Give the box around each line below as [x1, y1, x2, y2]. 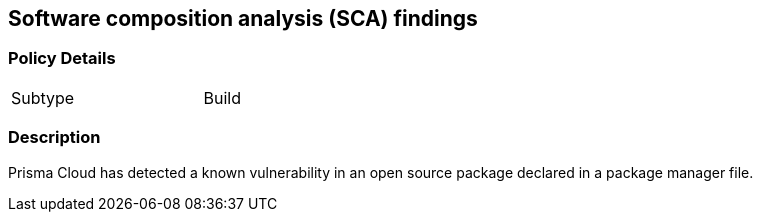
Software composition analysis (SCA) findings [8, 6, 478, 31]
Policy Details [8, 48, 116, 69]
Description [8, 127, 101, 148]
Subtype [11, 87, 75, 108]
